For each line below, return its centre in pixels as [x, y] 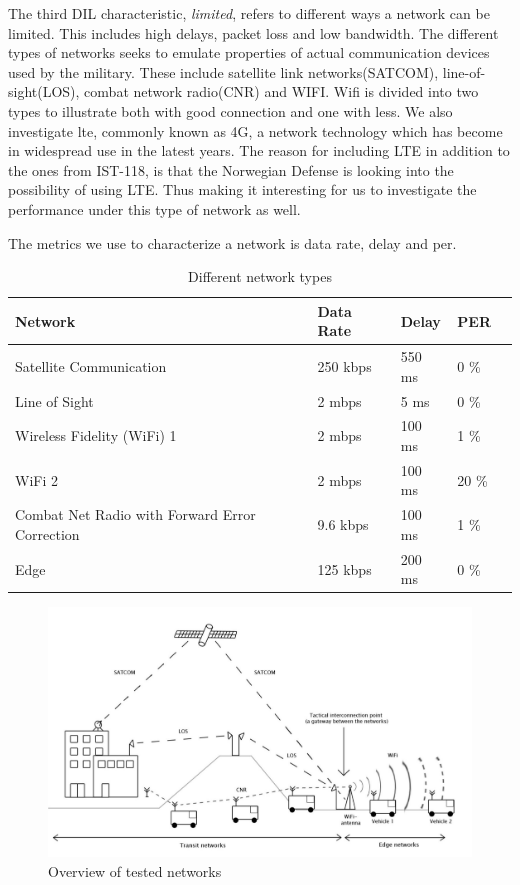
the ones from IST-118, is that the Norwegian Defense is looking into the [231, 169]
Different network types [260, 276]
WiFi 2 [36, 479]
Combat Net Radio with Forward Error [135, 514]
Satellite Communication [91, 365]
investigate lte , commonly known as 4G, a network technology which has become [255, 130]
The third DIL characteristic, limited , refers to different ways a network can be [249, 13]
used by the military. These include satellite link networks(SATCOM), [223, 71]
